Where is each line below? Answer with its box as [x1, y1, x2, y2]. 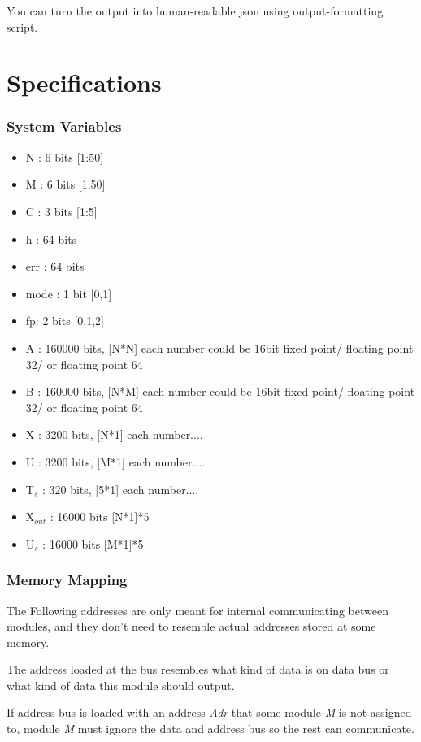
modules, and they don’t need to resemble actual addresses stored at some [7, 618, 376, 635]
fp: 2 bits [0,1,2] [25, 312, 104, 329]
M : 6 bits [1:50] [25, 176, 106, 193]
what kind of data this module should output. [7, 676, 235, 693]
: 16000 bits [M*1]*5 [42, 535, 144, 552]
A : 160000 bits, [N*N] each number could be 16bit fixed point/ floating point [25, 339, 414, 356]
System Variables [7, 116, 122, 137]
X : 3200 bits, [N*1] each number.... [25, 426, 203, 443]
